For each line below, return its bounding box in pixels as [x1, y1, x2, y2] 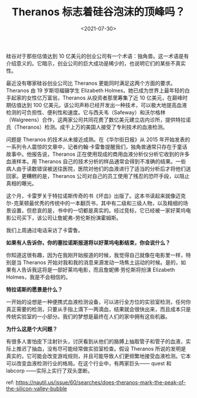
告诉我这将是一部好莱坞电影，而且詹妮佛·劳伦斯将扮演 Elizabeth [21, 266, 175, 273]
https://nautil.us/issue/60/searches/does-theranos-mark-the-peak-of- [15, 379, 186, 386]
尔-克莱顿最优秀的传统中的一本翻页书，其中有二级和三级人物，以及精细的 [6, 200, 184, 207]
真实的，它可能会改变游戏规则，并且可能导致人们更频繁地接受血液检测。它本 [6, 352, 191, 359]
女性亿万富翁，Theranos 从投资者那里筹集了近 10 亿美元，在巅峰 [26, 94, 183, 101]
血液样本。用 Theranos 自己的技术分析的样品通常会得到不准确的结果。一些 [6, 157, 186, 164]
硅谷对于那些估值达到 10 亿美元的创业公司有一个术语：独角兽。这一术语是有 [6, 52, 189, 59]
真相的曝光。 [6, 180, 37, 187]
